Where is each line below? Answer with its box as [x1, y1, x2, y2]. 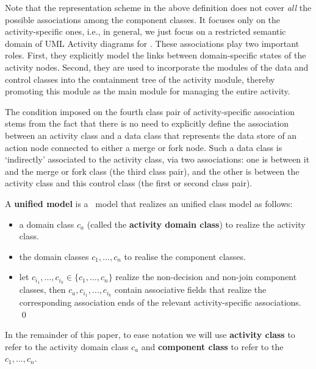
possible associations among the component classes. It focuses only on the [5, 13, 281, 26]
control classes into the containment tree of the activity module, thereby [5, 72, 275, 85]
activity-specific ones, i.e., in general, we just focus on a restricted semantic [5, 25, 286, 38]
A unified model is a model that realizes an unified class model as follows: [5, 197, 293, 209]
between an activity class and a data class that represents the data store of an [5, 128, 297, 141]
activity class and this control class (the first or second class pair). [5, 177, 253, 189]
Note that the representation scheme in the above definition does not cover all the [5, 1, 312, 13]
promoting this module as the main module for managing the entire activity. [5, 85, 290, 97]
